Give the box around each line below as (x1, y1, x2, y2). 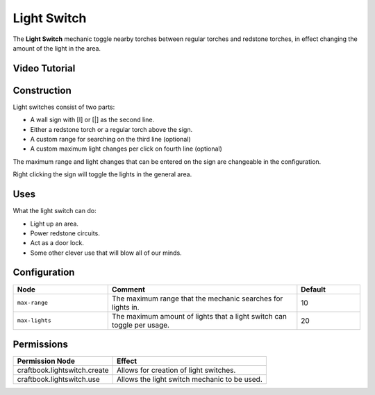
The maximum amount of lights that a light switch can (111, 311, 287, 321)
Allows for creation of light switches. (116, 365, 236, 375)
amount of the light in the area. (12, 44, 101, 52)
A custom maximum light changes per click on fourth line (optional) (30, 144, 222, 153)
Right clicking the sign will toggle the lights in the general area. (12, 170, 192, 178)
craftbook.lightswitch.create (17, 365, 109, 375)
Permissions (12, 339, 69, 350)
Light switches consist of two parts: (12, 103, 115, 111)
